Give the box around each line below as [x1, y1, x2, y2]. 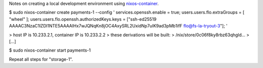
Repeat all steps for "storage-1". [9, 56, 73, 62]
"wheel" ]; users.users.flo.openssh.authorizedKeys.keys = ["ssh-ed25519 [9, 16, 157, 22]
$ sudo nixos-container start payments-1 [9, 47, 91, 53]
